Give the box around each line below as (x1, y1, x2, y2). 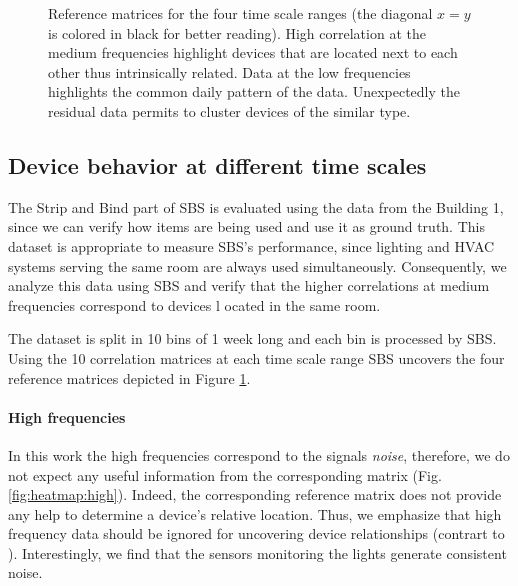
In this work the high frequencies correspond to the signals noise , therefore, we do (8, 444, 510, 465)
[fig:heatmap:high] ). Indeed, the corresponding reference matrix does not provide (8, 484, 502, 505)
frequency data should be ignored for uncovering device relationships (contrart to (8, 523, 505, 544)
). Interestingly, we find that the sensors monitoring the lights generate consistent (8, 542, 507, 563)
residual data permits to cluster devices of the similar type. (48, 100, 411, 121)
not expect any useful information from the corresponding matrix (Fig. (8, 464, 442, 485)
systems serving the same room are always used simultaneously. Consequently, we (8, 255, 507, 276)
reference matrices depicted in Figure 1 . (8, 367, 251, 388)
